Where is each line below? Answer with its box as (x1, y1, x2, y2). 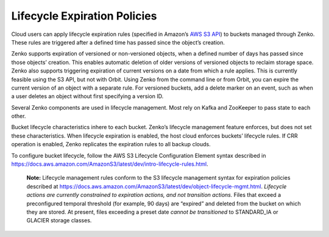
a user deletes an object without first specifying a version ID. (11, 93, 164, 100)
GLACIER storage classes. (26, 217, 92, 224)
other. (11, 113, 26, 120)
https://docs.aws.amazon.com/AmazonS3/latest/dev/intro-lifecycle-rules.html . (11, 160, 208, 168)
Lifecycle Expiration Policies (11, 9, 157, 23)
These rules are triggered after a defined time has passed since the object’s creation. (11, 38, 225, 46)
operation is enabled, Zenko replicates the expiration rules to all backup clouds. (11, 141, 211, 148)
